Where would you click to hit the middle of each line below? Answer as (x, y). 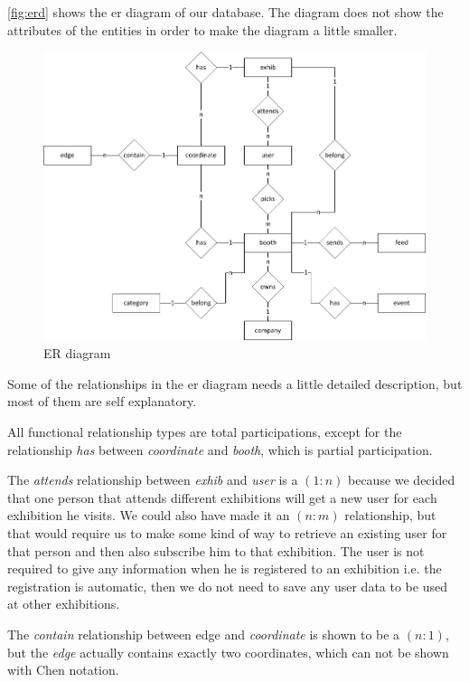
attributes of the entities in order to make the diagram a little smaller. (202, 29)
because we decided (401, 480)
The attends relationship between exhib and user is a (153, 480)
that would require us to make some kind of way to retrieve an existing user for (227, 533)
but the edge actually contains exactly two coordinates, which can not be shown (228, 652)
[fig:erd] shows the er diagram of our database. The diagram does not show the (225, 12)
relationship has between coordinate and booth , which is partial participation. (220, 449)
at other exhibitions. (64, 604)
